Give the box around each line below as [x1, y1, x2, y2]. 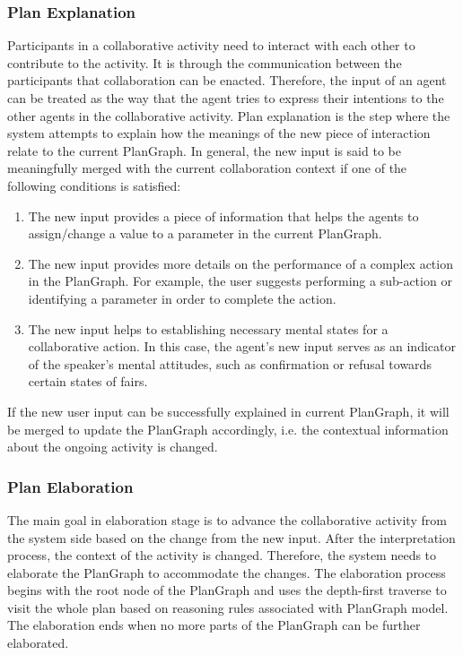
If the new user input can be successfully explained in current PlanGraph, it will [7, 401, 450, 420]
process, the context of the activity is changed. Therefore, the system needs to [7, 546, 437, 565]
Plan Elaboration [7, 475, 134, 497]
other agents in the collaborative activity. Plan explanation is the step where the [7, 106, 450, 125]
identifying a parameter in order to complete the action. [28, 289, 336, 307]
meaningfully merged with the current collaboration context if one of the [7, 159, 407, 177]
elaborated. [7, 633, 69, 652]
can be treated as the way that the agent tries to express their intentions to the [7, 89, 444, 107]
